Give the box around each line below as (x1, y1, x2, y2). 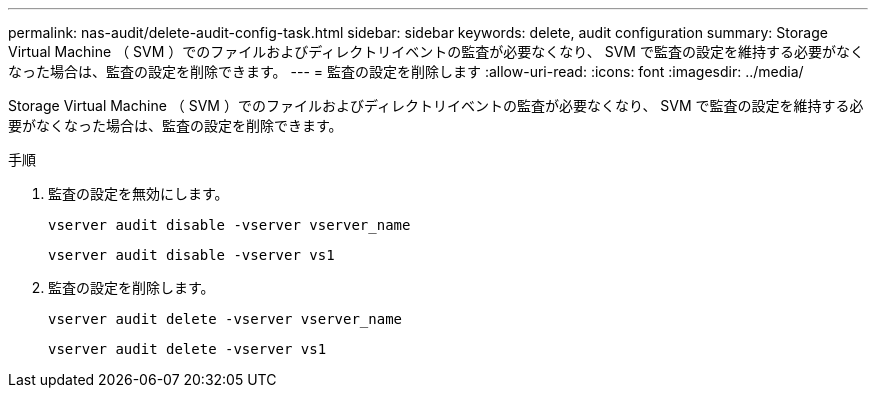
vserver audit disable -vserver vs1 (48, 247, 335, 263)
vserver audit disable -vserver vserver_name (48, 217, 411, 233)
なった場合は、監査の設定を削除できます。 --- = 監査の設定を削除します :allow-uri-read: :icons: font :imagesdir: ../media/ (8, 63, 804, 80)
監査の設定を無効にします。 (48, 185, 229, 202)
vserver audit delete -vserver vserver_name (48, 311, 403, 327)
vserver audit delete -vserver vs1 (48, 341, 327, 357)
